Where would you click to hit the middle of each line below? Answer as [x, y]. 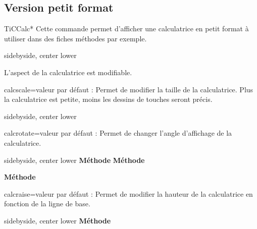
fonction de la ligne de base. [47, 204]
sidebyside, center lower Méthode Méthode [74, 160]
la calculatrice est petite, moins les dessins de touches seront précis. [108, 99]
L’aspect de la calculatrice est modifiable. [68, 72]
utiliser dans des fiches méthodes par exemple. [75, 38]
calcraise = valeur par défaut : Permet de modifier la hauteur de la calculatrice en [128, 193]
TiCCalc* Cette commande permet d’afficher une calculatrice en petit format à [126, 28]
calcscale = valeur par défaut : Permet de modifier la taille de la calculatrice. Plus [129, 89]
